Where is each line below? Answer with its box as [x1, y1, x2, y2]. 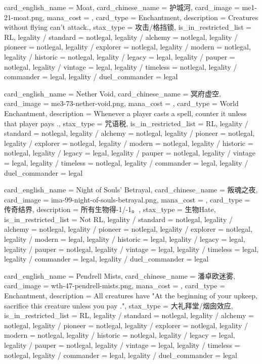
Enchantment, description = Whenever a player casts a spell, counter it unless [4, 108, 247, 118]
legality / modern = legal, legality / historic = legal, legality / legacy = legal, [4, 234, 245, 244]
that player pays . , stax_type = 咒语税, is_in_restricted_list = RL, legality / [4, 118, 248, 128]
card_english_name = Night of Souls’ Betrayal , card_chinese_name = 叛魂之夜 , [4, 184, 258, 195]
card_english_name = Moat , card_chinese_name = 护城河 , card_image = [4, 2, 240, 12]
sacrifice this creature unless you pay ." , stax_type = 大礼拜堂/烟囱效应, [4, 300, 233, 310]
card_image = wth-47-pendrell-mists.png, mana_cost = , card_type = [4, 280, 226, 291]
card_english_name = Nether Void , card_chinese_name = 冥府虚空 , [4, 88, 221, 98]
